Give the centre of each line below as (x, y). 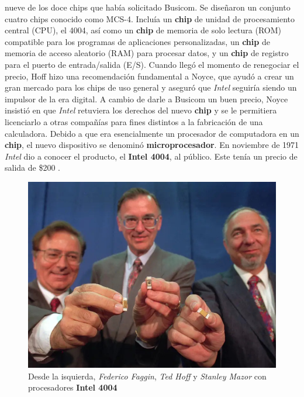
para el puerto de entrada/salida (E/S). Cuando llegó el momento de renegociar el (152, 64)
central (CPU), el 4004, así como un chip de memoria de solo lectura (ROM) (143, 30)
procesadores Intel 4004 (73, 387)
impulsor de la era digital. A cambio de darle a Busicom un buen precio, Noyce (146, 99)
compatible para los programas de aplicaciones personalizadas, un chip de (137, 41)
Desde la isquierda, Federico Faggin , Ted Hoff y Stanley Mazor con (147, 376)
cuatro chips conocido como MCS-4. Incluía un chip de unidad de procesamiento (150, 18)
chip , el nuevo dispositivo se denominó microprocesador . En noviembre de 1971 (152, 145)
